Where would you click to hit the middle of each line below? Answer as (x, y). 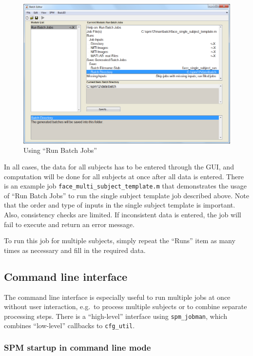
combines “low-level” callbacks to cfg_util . (69, 325)
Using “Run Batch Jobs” (60, 150)
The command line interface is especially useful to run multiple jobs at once (117, 297)
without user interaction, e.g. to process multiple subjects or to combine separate (126, 306)
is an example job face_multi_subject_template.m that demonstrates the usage (126, 186)
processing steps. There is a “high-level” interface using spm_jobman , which (116, 316)
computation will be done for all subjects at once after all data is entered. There (124, 176)
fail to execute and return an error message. (69, 224)
